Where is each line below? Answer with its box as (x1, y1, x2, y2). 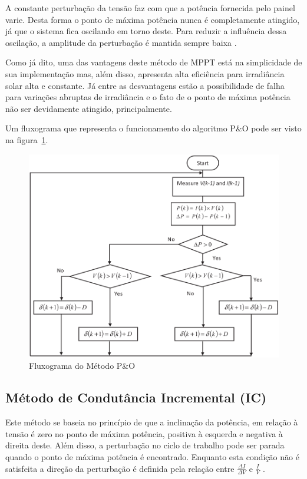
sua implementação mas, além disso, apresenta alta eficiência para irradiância (5, 67, 285, 80)
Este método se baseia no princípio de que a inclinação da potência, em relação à (5, 416, 298, 428)
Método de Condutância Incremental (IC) (5, 388, 267, 407)
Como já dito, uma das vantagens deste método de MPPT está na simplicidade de (5, 56, 302, 68)
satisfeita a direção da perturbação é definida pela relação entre (5, 462, 235, 474)
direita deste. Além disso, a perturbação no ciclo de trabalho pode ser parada (5, 439, 285, 451)
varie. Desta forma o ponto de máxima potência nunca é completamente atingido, (5, 13, 300, 25)
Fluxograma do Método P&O (29, 359, 136, 372)
